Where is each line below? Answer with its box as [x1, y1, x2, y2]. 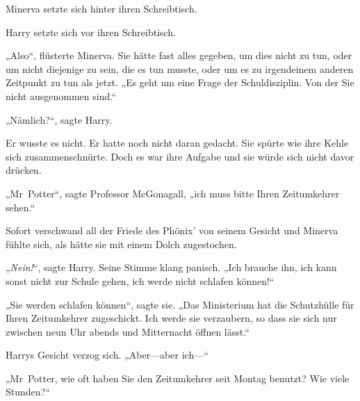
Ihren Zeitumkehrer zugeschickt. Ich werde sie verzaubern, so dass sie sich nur [6, 311, 337, 325]
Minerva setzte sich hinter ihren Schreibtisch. [6, 1, 197, 15]
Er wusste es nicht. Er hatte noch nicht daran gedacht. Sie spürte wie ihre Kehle [6, 136, 349, 150]
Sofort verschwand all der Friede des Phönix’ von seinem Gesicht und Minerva [6, 223, 338, 238]
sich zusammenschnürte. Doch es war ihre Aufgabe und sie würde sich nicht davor [6, 149, 354, 163]
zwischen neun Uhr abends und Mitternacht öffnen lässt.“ [6, 324, 249, 338]
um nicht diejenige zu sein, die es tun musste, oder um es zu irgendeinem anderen [6, 61, 354, 76]
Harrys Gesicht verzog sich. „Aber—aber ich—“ [6, 347, 208, 362]
